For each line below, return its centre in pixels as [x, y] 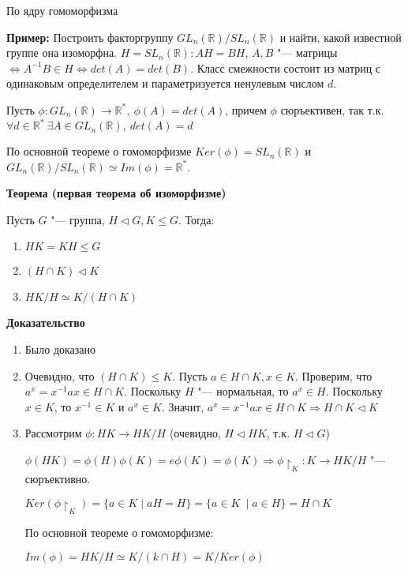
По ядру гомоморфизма [62, 10]
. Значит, [183, 406]
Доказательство [46, 322]
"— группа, [78, 219]
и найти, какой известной [341, 37]
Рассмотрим [53, 433]
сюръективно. [58, 479]
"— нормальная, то [243, 391]
